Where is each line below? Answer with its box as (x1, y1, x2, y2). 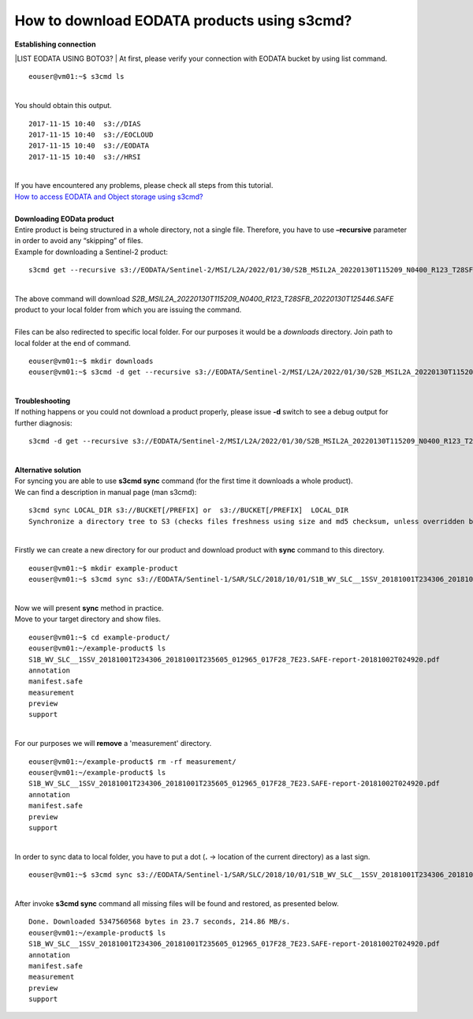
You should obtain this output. (14, 101, 112, 111)
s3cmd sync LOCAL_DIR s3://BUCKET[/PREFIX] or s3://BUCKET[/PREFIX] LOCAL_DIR (28, 506, 349, 515)
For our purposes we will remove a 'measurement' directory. (14, 739, 212, 748)
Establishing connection (14, 39, 96, 49)
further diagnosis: (14, 418, 73, 428)
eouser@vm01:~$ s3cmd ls (28, 72, 125, 81)
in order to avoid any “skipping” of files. (14, 236, 143, 245)
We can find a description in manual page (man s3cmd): (14, 487, 197, 496)
